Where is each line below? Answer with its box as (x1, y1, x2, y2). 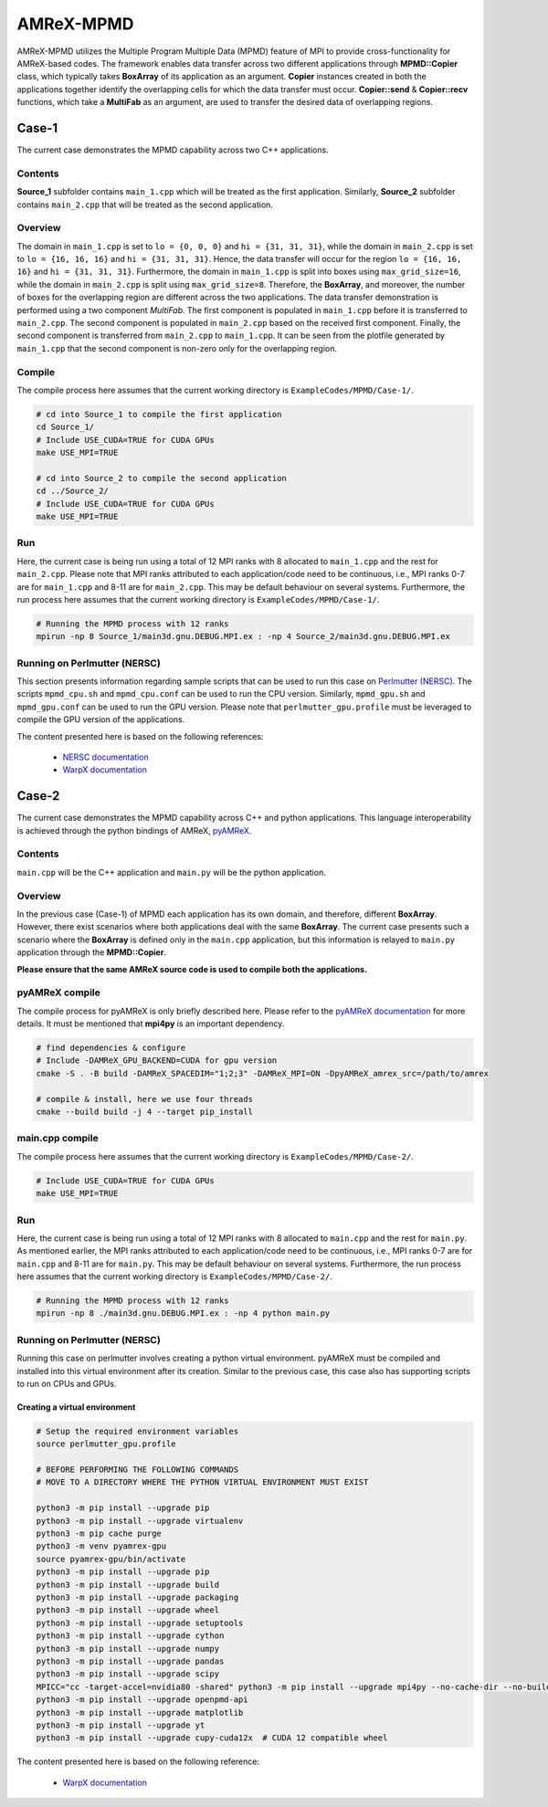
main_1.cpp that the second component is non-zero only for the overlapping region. (16, 342, 338, 353)
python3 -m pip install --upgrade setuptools (36, 1617, 244, 1628)
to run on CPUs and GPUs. (16, 1378, 117, 1389)
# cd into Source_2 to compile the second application (36, 473, 287, 483)
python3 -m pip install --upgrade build (36, 1580, 219, 1590)
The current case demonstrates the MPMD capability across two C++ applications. (16, 144, 329, 155)
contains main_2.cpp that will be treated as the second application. (16, 199, 274, 210)
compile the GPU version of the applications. (16, 714, 185, 725)
